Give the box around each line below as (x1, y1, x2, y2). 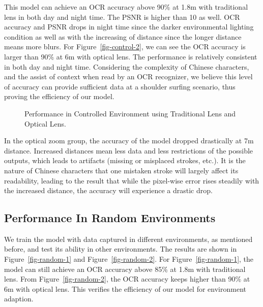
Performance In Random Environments (4, 210, 216, 226)
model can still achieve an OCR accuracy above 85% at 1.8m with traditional (4, 263, 246, 274)
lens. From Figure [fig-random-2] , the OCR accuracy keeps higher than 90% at (4, 273, 250, 284)
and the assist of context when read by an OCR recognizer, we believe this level (4, 71, 253, 82)
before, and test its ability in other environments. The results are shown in (4, 243, 237, 254)
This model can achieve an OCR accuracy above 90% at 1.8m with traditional (4, 2, 248, 12)
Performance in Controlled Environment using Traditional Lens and (24, 108, 236, 118)
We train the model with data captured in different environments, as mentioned (4, 233, 253, 244)
